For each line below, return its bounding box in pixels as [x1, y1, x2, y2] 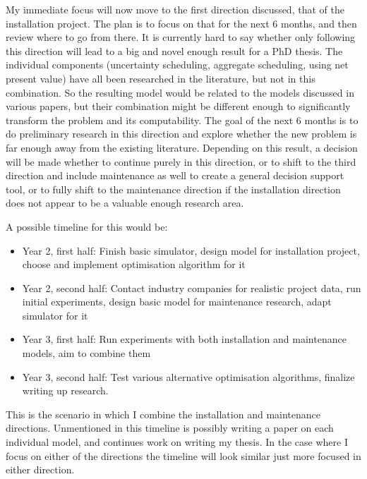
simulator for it [22, 308, 88, 322]
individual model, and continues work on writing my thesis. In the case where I [6, 435, 348, 449]
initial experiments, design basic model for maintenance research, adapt [22, 294, 332, 309]
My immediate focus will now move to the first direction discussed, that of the [6, 2, 344, 16]
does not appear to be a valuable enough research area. [6, 195, 244, 210]
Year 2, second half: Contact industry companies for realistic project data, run [22, 280, 361, 295]
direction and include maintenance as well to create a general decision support [6, 168, 344, 183]
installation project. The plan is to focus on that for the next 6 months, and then [6, 16, 357, 30]
